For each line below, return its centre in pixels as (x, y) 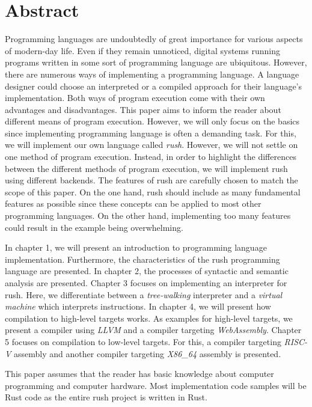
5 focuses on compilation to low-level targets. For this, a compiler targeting (143, 341)
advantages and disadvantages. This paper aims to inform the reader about (143, 109)
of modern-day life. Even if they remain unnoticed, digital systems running (142, 50)
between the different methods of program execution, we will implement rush (146, 168)
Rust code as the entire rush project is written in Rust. (106, 397)
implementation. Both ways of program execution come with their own (135, 98)
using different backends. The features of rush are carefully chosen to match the (151, 180)
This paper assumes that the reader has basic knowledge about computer (139, 374)
